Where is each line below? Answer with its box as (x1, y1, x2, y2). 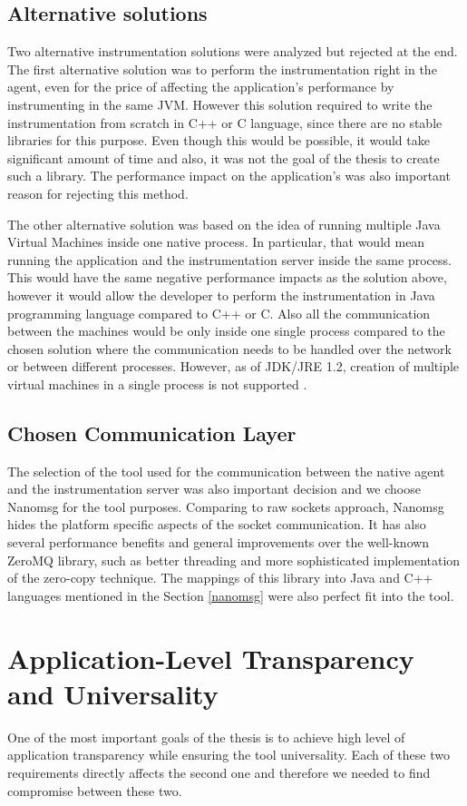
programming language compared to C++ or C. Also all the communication (7, 303, 431, 322)
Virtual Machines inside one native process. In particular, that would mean (7, 232, 425, 251)
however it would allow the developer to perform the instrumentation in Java (7, 285, 435, 304)
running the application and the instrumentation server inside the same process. (7, 250, 452, 269)
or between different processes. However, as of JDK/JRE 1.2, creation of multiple (7, 357, 460, 376)
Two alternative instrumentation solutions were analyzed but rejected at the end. (7, 42, 458, 61)
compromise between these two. (7, 781, 182, 800)
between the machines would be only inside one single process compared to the (7, 321, 445, 340)
